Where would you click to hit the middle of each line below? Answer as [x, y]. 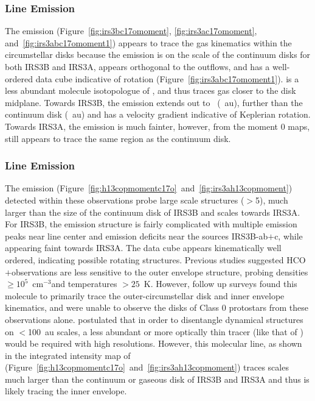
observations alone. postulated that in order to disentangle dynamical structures [154, 319]
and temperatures [84, 284]
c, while [289, 236]
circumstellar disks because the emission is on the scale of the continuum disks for [158, 55]
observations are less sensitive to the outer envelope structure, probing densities [160, 271]
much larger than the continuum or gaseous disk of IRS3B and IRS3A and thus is [157, 379]
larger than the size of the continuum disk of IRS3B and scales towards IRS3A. [153, 212]
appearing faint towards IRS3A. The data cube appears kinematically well [143, 248]
